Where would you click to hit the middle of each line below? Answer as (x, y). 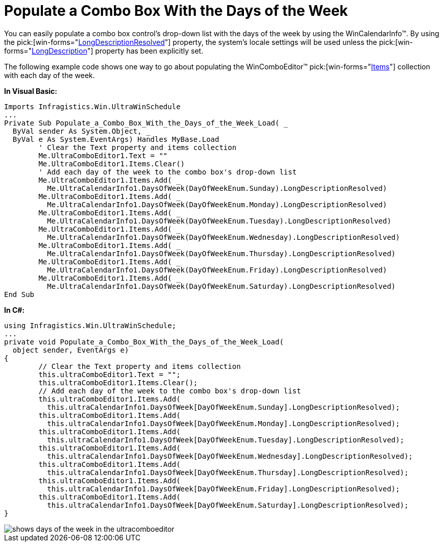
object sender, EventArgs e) (71, 350)
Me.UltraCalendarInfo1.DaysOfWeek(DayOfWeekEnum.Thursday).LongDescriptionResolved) (222, 253)
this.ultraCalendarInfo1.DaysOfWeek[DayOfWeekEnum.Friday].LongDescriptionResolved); (224, 489)
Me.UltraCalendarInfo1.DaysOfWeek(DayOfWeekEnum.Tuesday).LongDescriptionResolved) (219, 221)
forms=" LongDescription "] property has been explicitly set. (104, 51)
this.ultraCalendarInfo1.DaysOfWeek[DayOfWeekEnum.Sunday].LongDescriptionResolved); (224, 407)
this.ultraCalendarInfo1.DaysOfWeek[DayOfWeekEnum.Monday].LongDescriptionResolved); (224, 423)
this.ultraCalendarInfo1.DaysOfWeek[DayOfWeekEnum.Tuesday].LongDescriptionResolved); (226, 440)
